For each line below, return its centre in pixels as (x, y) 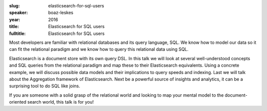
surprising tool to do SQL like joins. (45, 86)
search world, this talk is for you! (61, 102)
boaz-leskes (61, 13)
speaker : (19, 13)
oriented (18, 102)
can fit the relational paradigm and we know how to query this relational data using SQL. (99, 49)
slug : (14, 6)
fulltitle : (17, 33)
